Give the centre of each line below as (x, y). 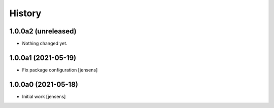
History (25, 13)
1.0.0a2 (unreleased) (43, 31)
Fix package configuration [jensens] (60, 70)
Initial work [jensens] (44, 96)
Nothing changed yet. (45, 44)
